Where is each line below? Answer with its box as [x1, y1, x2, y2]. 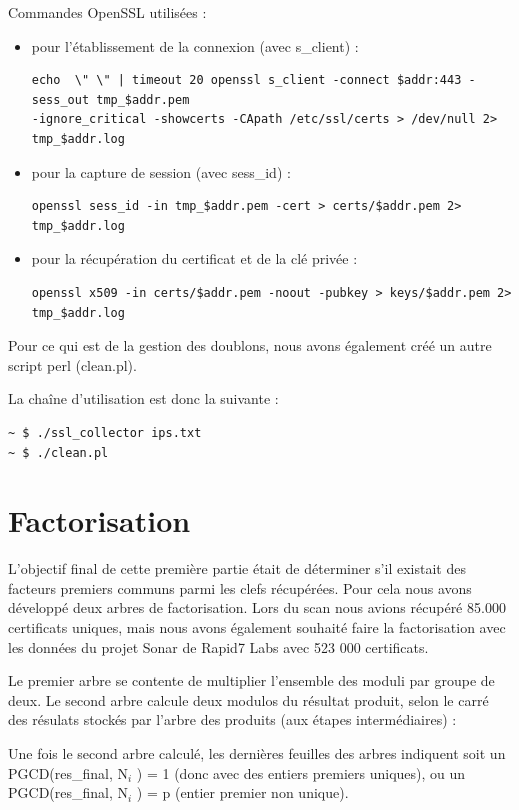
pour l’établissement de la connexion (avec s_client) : [31, 35, 359, 56]
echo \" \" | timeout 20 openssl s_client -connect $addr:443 [31, 73, 462, 88]
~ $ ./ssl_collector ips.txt [8, 425, 202, 440]
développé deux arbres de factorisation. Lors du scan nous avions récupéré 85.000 [8, 597, 506, 618]
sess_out [31, 92, 90, 107]
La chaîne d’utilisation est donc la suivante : [8, 388, 279, 409]
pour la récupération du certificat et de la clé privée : [31, 248, 358, 269]
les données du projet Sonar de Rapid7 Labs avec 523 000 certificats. [8, 636, 429, 657]
